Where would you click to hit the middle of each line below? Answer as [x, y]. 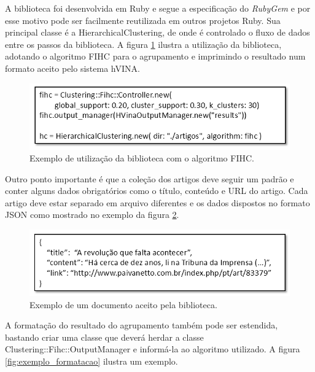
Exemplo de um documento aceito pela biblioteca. [123, 304]
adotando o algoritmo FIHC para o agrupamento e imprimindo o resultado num [155, 56]
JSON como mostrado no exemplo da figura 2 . [92, 215]
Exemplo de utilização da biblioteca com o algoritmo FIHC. [142, 158]
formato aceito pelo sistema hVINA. [72, 68]
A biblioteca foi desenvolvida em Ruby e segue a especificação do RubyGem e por [158, 8]
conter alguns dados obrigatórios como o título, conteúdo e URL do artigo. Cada [157, 191]
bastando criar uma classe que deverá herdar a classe [104, 337]
